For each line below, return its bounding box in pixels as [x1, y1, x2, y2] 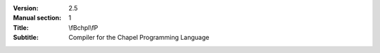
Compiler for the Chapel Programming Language [68, 33, 210, 42]
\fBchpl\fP [68, 23, 99, 31]
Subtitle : [13, 33, 39, 42]
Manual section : [13, 14, 62, 22]
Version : [13, 4, 39, 12]
